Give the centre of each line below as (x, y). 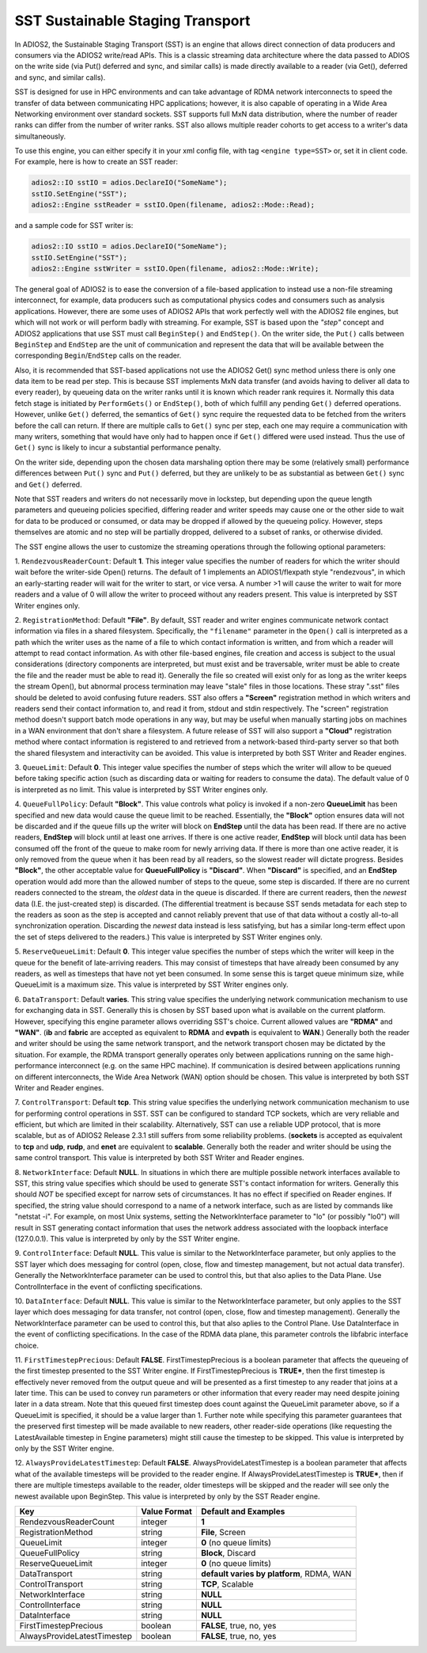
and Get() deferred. (48, 484)
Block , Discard (228, 1553)
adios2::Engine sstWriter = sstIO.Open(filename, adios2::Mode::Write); (175, 268)
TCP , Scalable (227, 1584)
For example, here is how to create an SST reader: (96, 161)
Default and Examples (243, 1511)
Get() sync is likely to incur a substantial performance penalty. (118, 448)
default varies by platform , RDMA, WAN (276, 1573)
